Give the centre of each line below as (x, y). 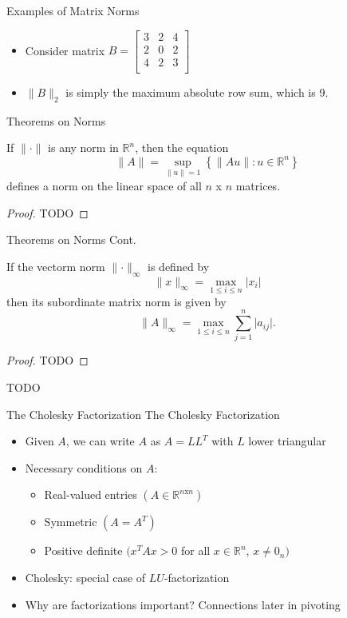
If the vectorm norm (56, 266)
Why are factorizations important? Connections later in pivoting (183, 604)
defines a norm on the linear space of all (104, 185)
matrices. (258, 185)
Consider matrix (65, 50)
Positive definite (83, 550)
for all (195, 550)
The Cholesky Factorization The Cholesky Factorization (143, 414)
